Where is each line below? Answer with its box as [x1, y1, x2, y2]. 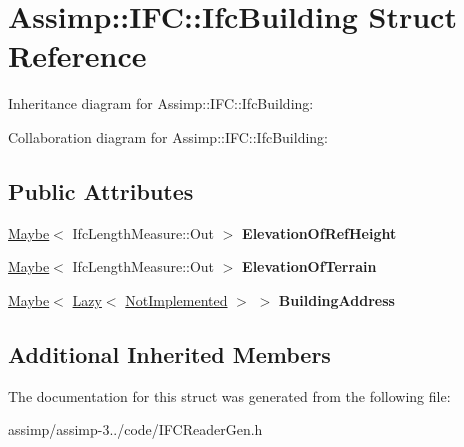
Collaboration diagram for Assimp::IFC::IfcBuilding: [8, 126, 328, 147]
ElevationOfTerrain [242, 256, 377, 277]
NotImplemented [125, 289, 228, 310]
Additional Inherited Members [8, 338, 331, 369]
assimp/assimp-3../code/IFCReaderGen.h [8, 419, 263, 440]
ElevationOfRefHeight [242, 222, 397, 243]
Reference [8, 35, 147, 76]
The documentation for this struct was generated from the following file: [8, 385, 451, 406]
